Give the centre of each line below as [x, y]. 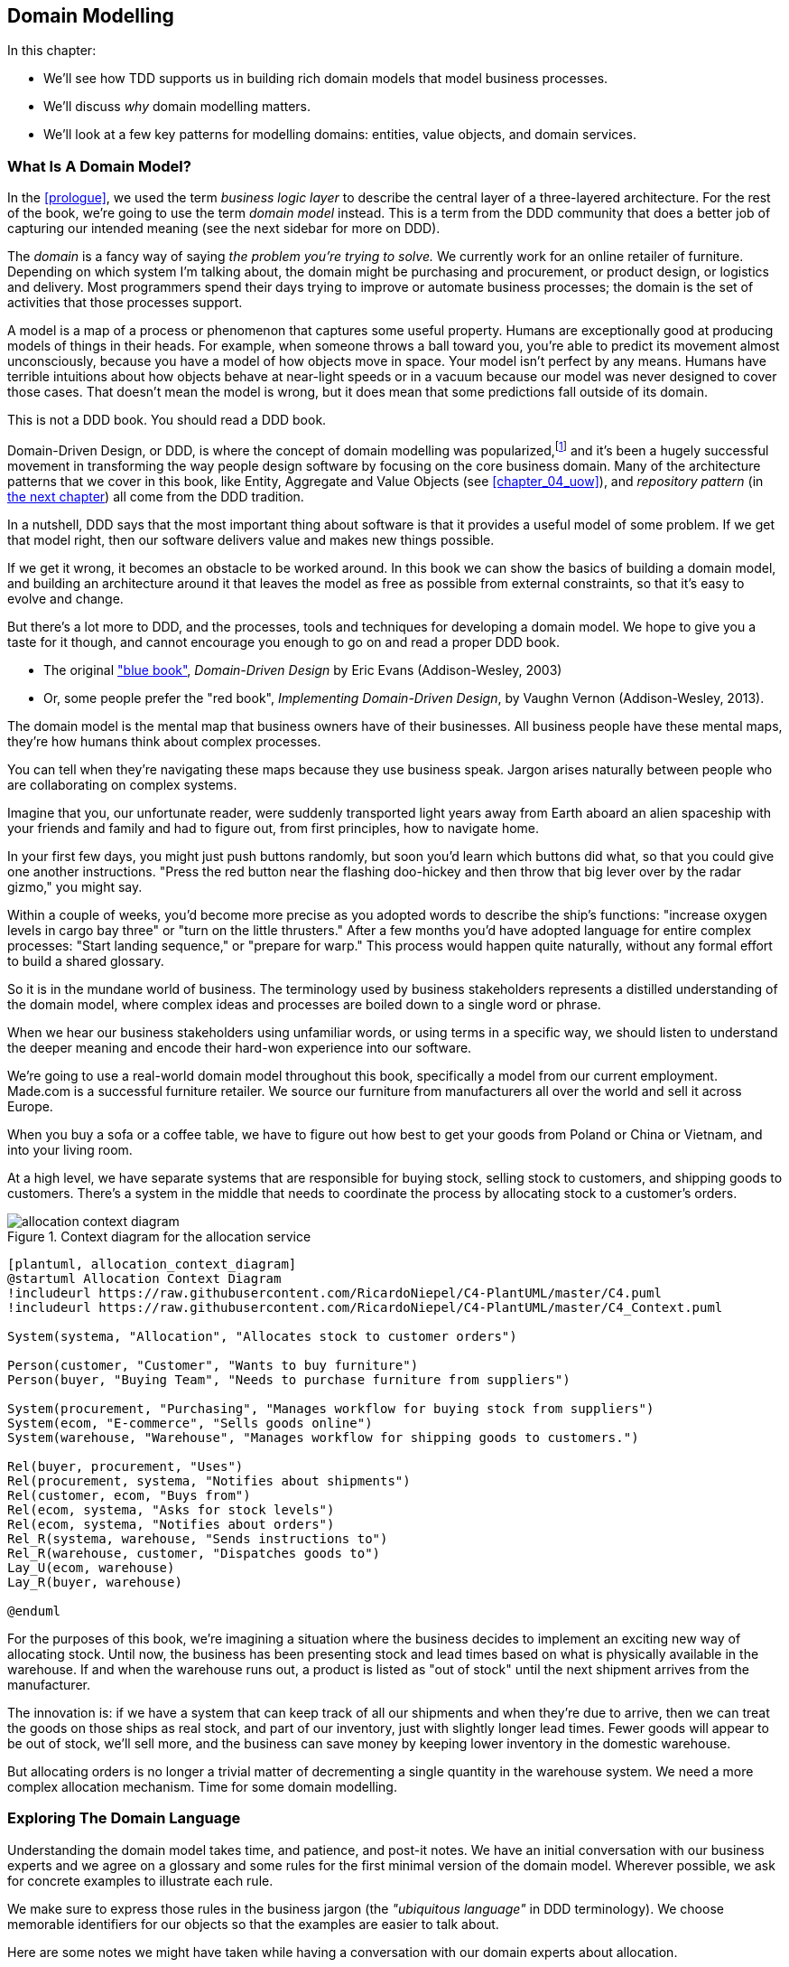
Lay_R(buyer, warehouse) [95, 1582]
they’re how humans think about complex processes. [164, 741]
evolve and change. [65, 598]
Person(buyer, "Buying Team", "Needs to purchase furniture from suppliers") [289, 1379]
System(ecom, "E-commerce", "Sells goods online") [190, 1423]
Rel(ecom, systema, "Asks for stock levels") [171, 1509]
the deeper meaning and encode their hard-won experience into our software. [240, 1047]
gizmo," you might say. [75, 886]
